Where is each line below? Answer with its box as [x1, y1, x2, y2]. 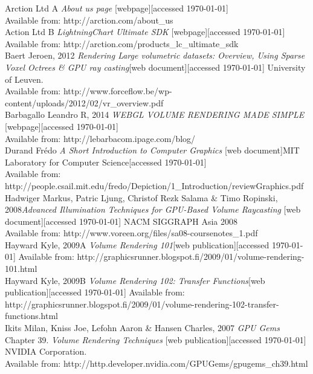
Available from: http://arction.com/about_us [5, 13, 173, 26]
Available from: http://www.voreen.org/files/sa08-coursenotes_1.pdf [5, 227, 258, 239]
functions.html [5, 309, 58, 322]
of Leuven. [5, 73, 44, 85]
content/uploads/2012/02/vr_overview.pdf [5, 96, 164, 109]
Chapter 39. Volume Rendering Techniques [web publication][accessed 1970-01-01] [5, 333, 306, 346]
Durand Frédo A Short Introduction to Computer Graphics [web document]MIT [5, 144, 300, 156]
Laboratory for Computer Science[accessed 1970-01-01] [5, 155, 207, 168]
